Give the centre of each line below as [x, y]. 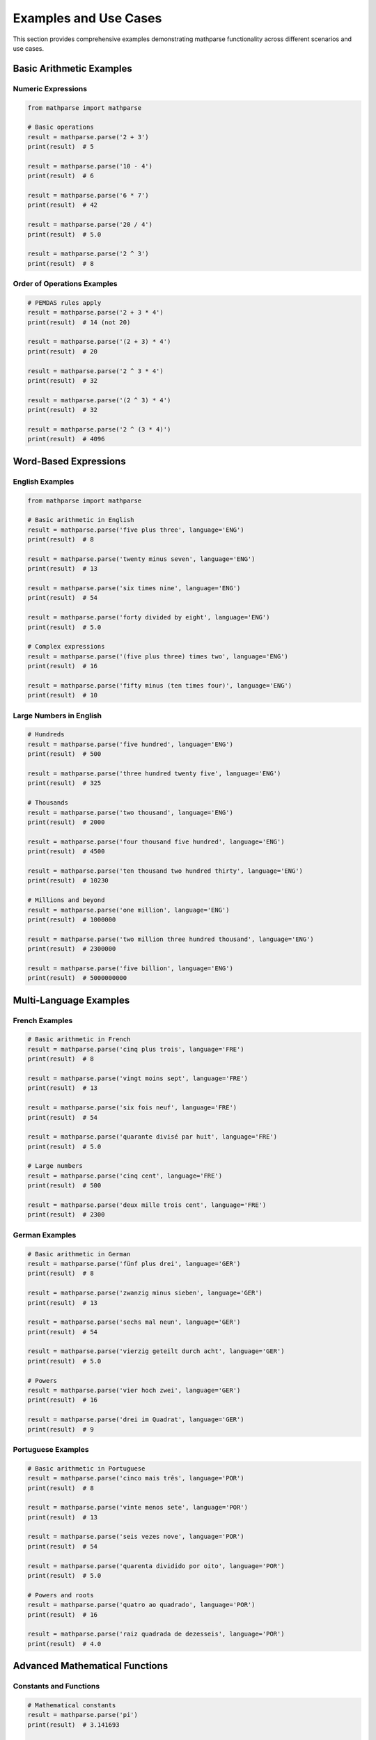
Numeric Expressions [50, 88]
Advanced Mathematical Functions [91, 1666]
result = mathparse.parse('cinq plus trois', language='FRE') [136, 1049]
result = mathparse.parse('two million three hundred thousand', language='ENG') [171, 939]
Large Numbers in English [57, 715]
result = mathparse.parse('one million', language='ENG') [128, 910]
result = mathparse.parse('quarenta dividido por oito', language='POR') [156, 1566]
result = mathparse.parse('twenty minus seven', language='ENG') [141, 559]
